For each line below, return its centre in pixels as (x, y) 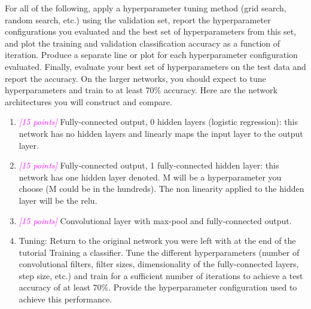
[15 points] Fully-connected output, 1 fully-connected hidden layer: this (149, 165)
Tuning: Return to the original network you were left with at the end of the (157, 241)
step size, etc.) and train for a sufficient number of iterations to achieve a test (161, 275)
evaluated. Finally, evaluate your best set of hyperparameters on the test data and (155, 66)
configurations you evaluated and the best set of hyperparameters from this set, (151, 31)
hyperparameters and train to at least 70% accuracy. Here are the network (141, 90)
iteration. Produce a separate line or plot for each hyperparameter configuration (151, 55)
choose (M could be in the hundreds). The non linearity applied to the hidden (161, 189)
